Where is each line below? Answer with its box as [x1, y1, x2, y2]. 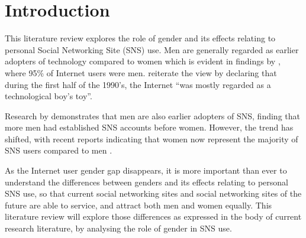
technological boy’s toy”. [5, 90, 92, 102]
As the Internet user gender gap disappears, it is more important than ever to [5, 164, 287, 177]
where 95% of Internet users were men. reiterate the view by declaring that [5, 66, 277, 79]
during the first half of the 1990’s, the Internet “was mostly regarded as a [5, 78, 271, 90]
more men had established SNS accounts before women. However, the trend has [5, 121, 294, 133]
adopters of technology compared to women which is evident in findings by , [5, 55, 281, 67]
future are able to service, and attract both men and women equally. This [5, 198, 272, 211]
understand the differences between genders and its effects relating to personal [5, 175, 288, 188]
